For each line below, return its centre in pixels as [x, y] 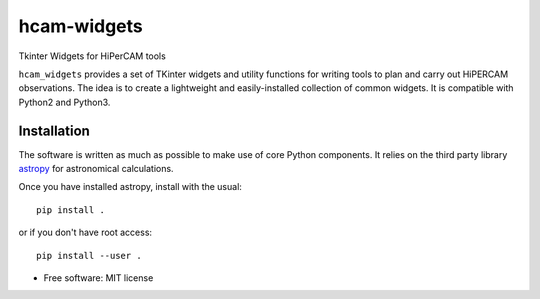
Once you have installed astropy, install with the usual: [130, 187]
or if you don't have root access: [85, 232]
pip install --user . [89, 255]
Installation [54, 130]
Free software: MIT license [98, 277]
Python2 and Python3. [64, 102]
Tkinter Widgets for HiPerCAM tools [92, 56]
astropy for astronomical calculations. [96, 169]
